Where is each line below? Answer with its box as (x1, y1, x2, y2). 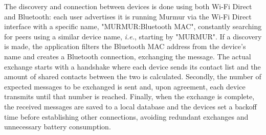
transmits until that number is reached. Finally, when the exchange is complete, (4, 91, 255, 102)
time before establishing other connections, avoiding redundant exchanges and (4, 111, 249, 122)
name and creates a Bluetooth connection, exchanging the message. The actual (4, 51, 251, 61)
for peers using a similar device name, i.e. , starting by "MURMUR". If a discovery (4, 31, 262, 41)
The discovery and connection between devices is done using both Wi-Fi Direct (4, 1, 252, 11)
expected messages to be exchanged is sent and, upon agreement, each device (4, 81, 246, 92)
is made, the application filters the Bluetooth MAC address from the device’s (4, 41, 246, 52)
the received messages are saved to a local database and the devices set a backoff (4, 101, 257, 111)
